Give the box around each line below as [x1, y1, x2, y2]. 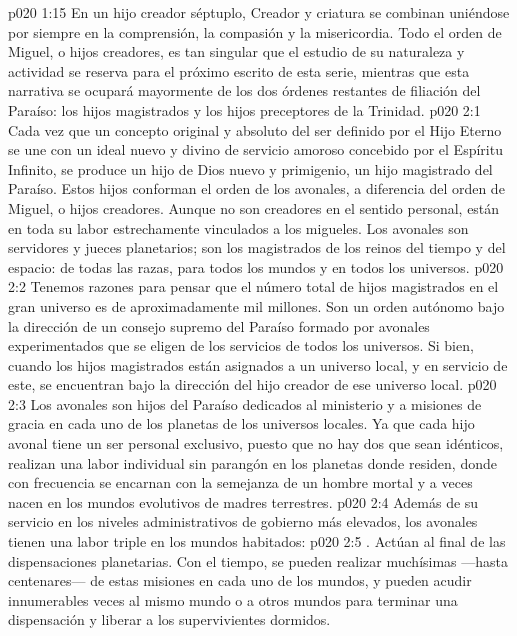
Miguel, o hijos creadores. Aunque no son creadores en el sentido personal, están [8, 197, 500, 218]
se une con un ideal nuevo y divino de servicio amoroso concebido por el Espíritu [8, 139, 503, 160]
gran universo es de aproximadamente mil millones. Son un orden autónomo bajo [8, 295, 505, 316]
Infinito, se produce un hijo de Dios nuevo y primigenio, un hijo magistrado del [8, 158, 493, 179]
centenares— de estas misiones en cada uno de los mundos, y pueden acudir [8, 570, 472, 591]
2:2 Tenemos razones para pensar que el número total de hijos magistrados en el [8, 276, 499, 297]
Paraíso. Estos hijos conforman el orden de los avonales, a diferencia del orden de [8, 178, 505, 199]
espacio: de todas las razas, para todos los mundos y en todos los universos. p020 [8, 256, 504, 277]
